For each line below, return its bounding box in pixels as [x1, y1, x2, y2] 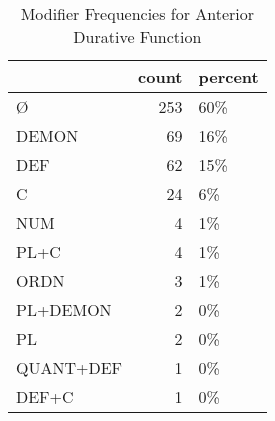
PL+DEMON [16, 298, 112, 321]
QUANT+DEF [16, 356, 123, 379]
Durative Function [73, 25, 202, 48]
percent [198, 65, 259, 88]
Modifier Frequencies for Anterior [20, 2, 255, 25]
